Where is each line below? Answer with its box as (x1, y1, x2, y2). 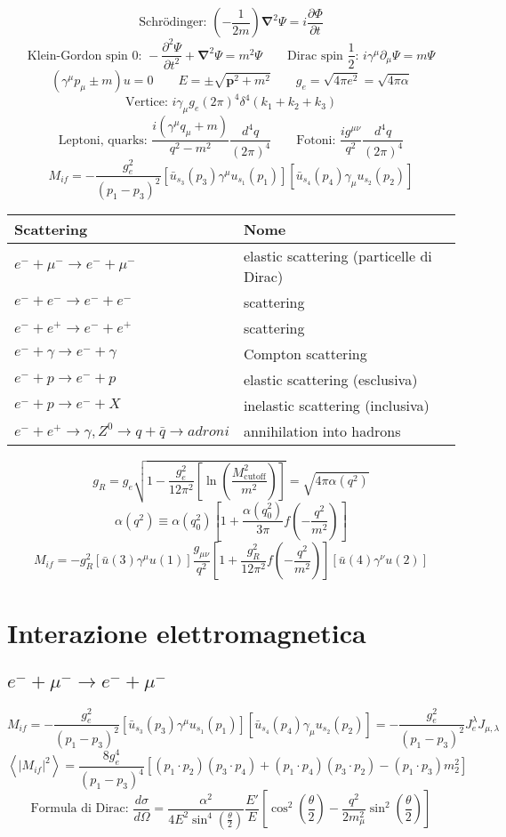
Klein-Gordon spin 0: (27, 49, 142, 62)
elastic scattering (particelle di (243, 245, 432, 266)
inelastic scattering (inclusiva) (243, 394, 430, 415)
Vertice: (124, 96, 168, 109)
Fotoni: (296, 133, 336, 147)
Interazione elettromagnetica (7, 614, 366, 650)
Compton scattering (243, 342, 367, 364)
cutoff (244, 471, 266, 481)
